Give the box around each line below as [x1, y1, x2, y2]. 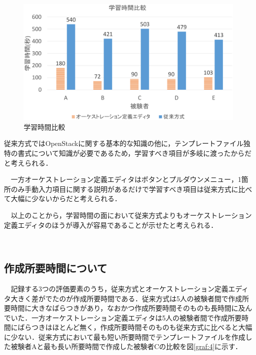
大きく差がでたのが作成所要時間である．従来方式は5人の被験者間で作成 [10, 293, 242, 303]
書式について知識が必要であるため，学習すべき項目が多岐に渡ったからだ [17, 147, 252, 158]
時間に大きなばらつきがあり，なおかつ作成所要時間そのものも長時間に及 [10, 303, 246, 313]
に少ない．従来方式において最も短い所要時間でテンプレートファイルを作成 [4, 331, 246, 342]
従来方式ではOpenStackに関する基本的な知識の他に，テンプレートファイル [4, 138, 244, 148]
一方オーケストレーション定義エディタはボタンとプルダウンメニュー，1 [10, 174, 242, 184]
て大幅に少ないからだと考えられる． [4, 193, 121, 204]
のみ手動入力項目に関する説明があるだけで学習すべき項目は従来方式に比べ [10, 183, 253, 194]
